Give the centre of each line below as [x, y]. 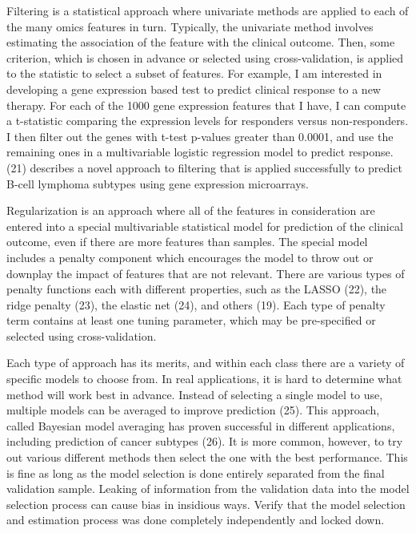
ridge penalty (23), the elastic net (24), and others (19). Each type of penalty [196, 304]
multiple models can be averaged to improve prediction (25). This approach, [193, 410]
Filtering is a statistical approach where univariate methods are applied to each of [208, 10]
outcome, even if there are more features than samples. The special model [187, 242]
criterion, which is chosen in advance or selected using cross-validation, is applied [205, 57]
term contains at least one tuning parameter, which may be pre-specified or [191, 320]
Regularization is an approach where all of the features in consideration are [191, 210]
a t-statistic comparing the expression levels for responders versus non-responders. [208, 121]
